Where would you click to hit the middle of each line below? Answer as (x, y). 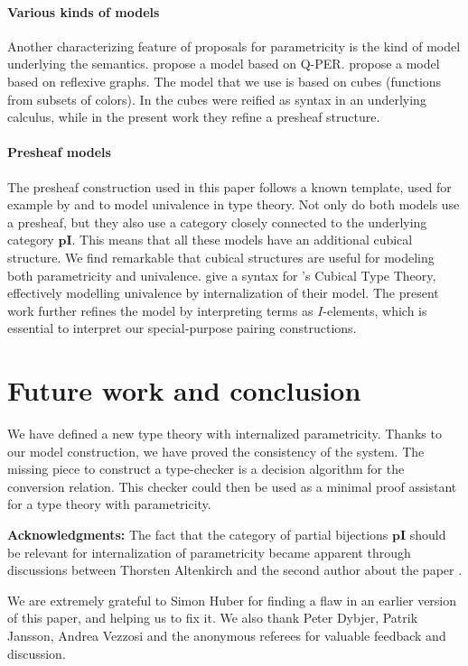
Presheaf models (59, 152)
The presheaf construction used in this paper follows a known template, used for (229, 186)
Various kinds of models (84, 11)
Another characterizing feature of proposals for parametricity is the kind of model (234, 46)
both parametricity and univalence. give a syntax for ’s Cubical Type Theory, (222, 275)
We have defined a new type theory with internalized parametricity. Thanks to (225, 434)
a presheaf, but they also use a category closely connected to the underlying (217, 222)
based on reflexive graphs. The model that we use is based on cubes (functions (225, 81)
